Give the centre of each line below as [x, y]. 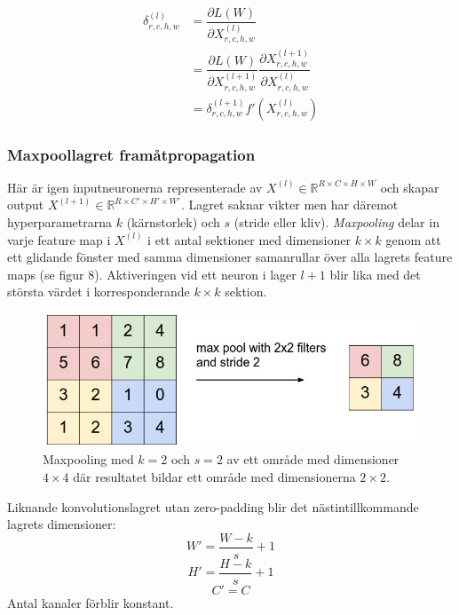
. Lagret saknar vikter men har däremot [289, 205]
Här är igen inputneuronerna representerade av [135, 187]
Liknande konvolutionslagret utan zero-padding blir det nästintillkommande [213, 506]
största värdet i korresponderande [99, 292]
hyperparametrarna [60, 221]
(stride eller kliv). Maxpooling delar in [336, 221]
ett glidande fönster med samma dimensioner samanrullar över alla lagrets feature [230, 257]
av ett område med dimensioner [313, 459]
